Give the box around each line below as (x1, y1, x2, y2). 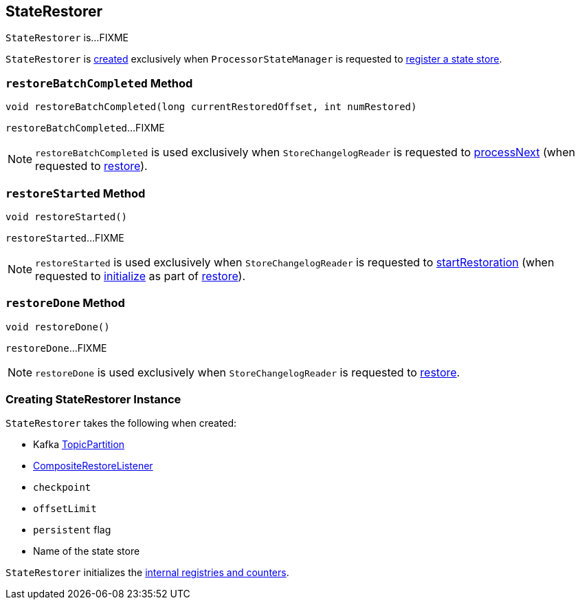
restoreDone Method (5, 296, 125, 310)
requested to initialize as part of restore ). (35, 268, 245, 283)
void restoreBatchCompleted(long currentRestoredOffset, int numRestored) (5, 101, 417, 113)
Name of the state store (33, 545, 140, 558)
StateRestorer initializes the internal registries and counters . (5, 566, 289, 579)
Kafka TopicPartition (33, 438, 125, 451)
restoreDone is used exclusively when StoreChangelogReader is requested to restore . (35, 365, 460, 379)
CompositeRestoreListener (33, 460, 153, 472)
